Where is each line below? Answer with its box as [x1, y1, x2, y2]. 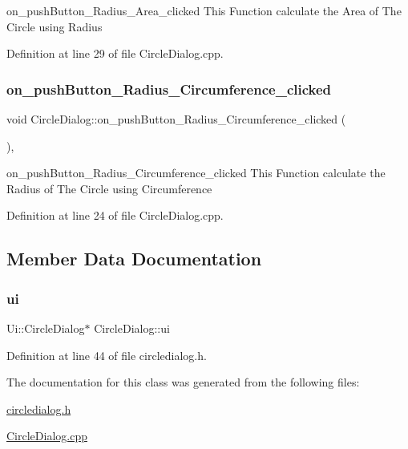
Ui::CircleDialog [6, 319, 85, 336]
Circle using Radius [6, 18, 103, 34]
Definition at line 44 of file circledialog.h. [6, 346, 207, 363]
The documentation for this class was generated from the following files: [6, 374, 360, 390]
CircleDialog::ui [94, 319, 170, 336]
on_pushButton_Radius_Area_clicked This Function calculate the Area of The [6, 2, 402, 18]
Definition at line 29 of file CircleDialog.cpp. [6, 45, 224, 62]
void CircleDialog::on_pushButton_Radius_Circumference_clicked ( [6, 111, 346, 127]
